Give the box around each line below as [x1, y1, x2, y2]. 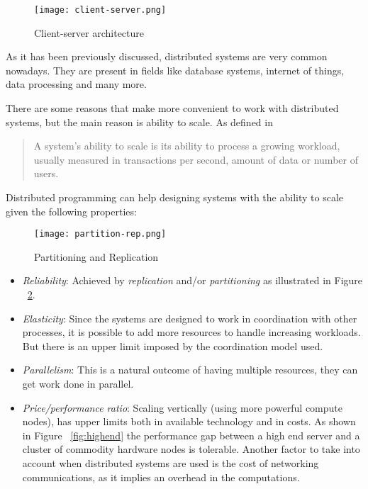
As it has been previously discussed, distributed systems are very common [6, 49, 328, 64]
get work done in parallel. [22, 376, 134, 390]
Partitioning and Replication [34, 249, 159, 264]
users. [33, 166, 59, 181]
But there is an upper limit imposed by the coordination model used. [22, 338, 323, 353]
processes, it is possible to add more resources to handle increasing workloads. [22, 325, 361, 339]
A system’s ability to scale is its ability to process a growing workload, [33, 138, 340, 153]
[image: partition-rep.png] [34, 229, 167, 240]
